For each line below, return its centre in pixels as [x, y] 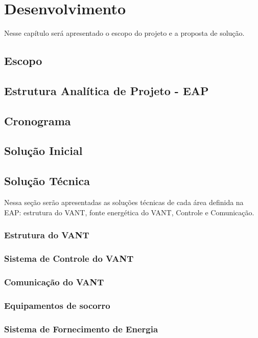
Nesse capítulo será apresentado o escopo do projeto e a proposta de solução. [124, 33]
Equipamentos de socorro [57, 305]
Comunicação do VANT [54, 281]
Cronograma [38, 120]
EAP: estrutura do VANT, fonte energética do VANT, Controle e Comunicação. [129, 212]
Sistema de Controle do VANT [69, 258]
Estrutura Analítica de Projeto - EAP [107, 90]
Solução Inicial [43, 151]
